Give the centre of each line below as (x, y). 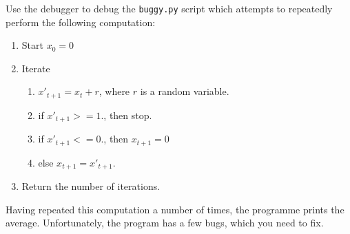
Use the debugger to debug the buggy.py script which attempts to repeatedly (169, 8)
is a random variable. (185, 91)
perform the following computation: (81, 22)
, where (114, 91)
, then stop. (128, 115)
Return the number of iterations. (91, 186)
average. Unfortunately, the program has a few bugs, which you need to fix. (165, 223)
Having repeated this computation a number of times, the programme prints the (175, 209)
